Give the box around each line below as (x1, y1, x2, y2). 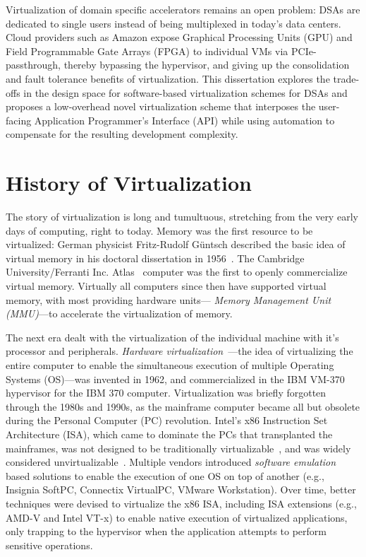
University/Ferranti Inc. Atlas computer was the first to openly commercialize (6, 264, 348, 279)
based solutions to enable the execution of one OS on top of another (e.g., (6, 468, 324, 483)
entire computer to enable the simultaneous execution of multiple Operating (6, 358, 334, 372)
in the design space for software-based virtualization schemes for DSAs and (23, 85, 348, 100)
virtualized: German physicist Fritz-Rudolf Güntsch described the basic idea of (6, 237, 346, 252)
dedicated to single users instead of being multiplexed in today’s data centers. (6, 16, 341, 30)
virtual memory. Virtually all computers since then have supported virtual (6, 278, 327, 293)
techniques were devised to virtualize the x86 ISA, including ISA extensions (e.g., (6, 496, 357, 510)
